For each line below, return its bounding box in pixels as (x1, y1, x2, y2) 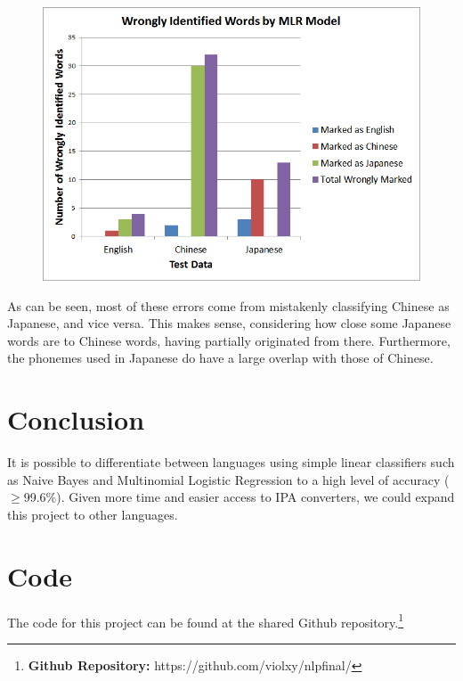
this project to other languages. (7, 505, 178, 523)
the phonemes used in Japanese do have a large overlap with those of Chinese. (7, 349, 434, 367)
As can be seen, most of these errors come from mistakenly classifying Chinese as (7, 296, 450, 315)
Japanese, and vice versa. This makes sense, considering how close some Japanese (7, 314, 451, 332)
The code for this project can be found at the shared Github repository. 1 (7, 610, 404, 631)
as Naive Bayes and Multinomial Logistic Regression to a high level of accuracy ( (7, 470, 450, 488)
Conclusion (7, 401, 145, 438)
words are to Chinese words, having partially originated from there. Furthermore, (7, 331, 451, 349)
